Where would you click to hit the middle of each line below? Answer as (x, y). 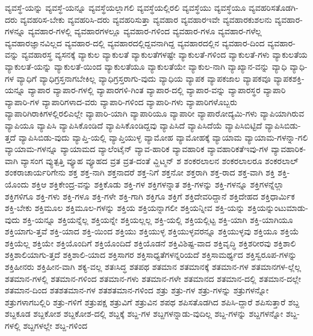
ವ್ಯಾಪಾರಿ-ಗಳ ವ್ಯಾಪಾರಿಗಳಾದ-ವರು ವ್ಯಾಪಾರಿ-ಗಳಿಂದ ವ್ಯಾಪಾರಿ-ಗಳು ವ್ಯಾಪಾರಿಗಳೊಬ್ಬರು (121, 101)
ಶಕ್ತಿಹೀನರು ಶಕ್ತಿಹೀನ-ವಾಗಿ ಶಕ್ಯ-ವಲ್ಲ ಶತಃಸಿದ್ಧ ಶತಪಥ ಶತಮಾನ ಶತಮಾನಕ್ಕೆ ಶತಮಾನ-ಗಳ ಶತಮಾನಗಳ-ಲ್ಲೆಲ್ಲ (153, 267)
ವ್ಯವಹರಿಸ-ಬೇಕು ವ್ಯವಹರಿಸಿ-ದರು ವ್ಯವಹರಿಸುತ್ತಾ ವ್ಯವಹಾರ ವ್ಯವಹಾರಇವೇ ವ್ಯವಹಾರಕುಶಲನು (146, 19)
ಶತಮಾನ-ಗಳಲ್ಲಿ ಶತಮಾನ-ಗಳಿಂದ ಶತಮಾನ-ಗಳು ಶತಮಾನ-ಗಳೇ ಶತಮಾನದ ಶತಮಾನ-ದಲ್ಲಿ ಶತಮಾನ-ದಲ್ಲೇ (153, 278)
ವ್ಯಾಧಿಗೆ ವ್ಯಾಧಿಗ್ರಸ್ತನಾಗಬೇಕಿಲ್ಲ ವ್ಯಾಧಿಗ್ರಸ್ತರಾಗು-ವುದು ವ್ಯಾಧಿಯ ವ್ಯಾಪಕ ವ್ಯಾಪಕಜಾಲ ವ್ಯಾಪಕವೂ (144, 78)
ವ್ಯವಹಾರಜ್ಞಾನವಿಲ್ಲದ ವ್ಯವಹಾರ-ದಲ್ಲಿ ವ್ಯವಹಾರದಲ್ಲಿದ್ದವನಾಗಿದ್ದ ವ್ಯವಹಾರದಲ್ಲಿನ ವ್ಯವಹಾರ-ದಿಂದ (135, 42)
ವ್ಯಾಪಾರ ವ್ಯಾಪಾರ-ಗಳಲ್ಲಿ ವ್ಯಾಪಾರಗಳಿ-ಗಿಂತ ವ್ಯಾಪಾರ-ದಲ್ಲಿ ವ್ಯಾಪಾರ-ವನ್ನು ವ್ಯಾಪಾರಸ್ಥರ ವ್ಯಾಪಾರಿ (157, 90)
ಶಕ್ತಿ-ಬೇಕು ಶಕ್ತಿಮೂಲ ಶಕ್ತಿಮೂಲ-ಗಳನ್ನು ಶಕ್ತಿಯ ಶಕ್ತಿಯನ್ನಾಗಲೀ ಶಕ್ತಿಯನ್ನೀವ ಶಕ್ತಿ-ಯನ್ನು (125, 208)
